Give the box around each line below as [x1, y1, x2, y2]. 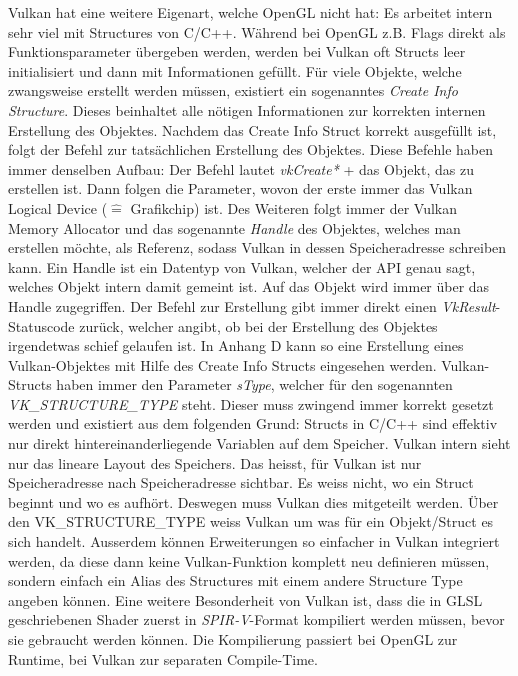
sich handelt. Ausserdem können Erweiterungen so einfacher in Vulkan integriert [8, 531, 500, 552]
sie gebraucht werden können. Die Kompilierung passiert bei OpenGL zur [8, 629, 458, 649]
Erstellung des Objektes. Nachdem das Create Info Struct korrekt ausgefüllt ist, [8, 119, 497, 140]
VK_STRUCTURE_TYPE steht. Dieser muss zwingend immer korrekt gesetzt [8, 393, 494, 414]
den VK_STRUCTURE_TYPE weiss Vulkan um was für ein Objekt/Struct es [8, 511, 494, 532]
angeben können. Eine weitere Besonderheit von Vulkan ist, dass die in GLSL [8, 589, 483, 610]
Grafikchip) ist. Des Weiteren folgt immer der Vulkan [130, 197, 457, 218]
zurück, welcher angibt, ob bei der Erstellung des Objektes [79, 315, 438, 336]
